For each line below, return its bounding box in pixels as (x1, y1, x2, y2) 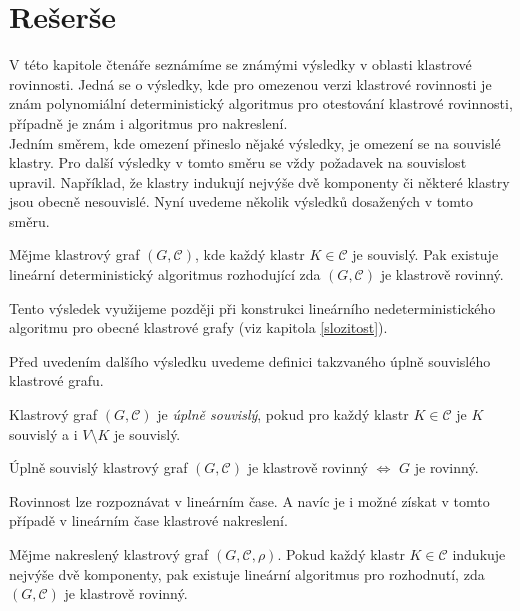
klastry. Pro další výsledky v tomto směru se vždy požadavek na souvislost (9, 152, 467, 173)
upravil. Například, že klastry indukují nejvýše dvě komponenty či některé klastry (9, 171, 510, 192)
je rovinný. (414, 457, 479, 478)
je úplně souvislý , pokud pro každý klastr (157, 404, 409, 425)
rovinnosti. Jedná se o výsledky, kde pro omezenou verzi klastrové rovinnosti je (9, 73, 492, 94)
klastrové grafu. (9, 370, 104, 391)
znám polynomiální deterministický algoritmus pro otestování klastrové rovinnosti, (9, 93, 513, 114)
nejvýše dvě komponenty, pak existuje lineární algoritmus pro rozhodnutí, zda (9, 563, 485, 584)
